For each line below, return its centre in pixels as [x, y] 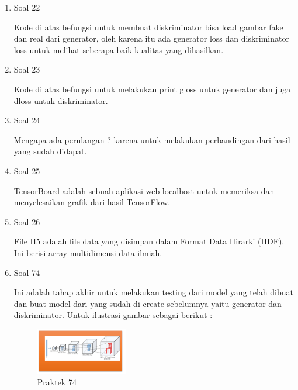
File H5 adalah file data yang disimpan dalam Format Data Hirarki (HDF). [149, 241]
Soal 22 [27, 7]
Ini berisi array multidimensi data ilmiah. [88, 252]
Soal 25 [27, 170]
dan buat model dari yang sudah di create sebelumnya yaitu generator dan [148, 303]
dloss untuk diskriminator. [61, 100]
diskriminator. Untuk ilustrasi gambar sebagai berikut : [113, 315]
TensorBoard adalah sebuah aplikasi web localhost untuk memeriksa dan [144, 190]
